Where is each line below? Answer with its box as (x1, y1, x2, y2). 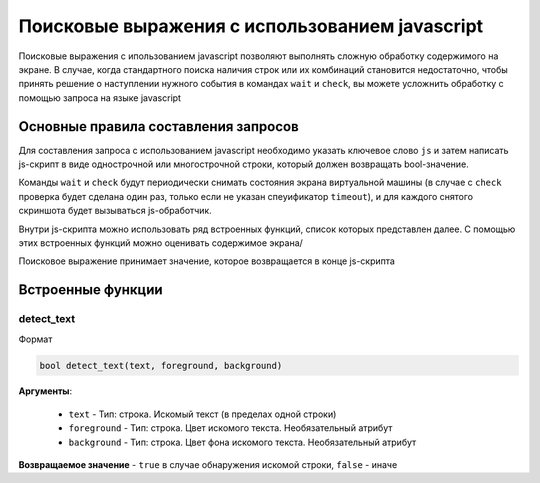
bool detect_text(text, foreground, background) (39, 360, 283, 371)
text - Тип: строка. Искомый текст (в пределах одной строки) (68, 408, 337, 420)
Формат (18, 333, 53, 345)
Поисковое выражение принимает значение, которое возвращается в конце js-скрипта (18, 255, 395, 267)
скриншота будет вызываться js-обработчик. (18, 205, 212, 217)
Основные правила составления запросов (18, 118, 299, 135)
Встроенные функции (18, 281, 164, 299)
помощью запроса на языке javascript (18, 91, 182, 104)
